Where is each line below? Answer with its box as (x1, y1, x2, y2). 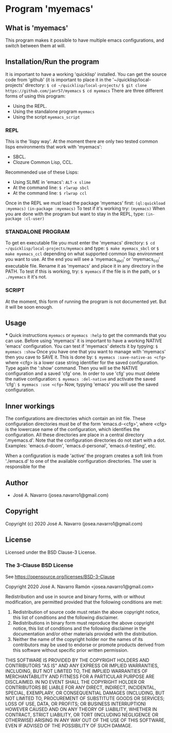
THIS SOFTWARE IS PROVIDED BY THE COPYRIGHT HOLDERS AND (5, 657, 150, 663)
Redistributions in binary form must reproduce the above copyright (12, 619, 154, 626)
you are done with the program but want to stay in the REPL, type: (5, 211, 145, 217)
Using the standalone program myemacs (12, 108, 95, 115)
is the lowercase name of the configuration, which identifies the (5, 426, 140, 433)
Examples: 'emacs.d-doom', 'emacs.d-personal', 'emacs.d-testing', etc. (5, 443, 157, 449)
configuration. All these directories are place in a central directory (5, 432, 145, 438)
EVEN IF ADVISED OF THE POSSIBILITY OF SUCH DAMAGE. (5, 722, 132, 728)
